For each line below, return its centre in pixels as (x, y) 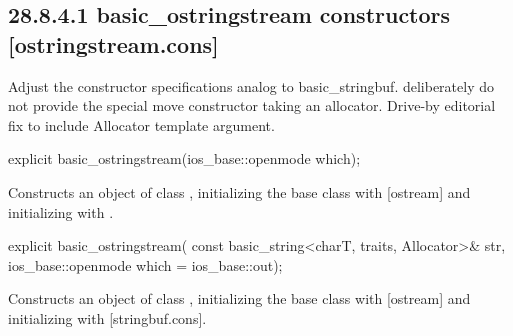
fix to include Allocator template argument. (141, 124)
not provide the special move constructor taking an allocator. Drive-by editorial (252, 105)
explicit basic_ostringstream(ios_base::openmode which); (184, 158)
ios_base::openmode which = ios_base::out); (145, 264)
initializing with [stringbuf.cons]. (107, 317)
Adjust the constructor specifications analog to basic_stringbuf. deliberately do (251, 85)
